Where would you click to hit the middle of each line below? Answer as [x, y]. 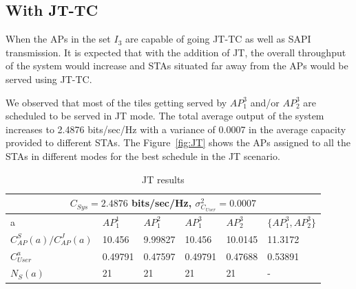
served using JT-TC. [49, 79]
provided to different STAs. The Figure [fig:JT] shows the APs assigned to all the [178, 142]
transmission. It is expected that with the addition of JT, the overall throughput [176, 52]
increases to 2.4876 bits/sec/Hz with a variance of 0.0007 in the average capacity [176, 129]
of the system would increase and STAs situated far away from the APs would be [177, 66]
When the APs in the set [58, 39]
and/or [265, 102]
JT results [163, 179]
